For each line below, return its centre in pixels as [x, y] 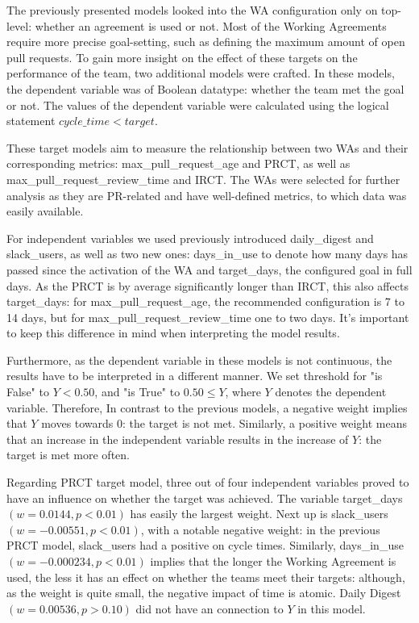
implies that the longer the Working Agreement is [273, 561]
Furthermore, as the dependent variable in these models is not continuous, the [199, 360]
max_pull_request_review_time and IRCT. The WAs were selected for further [203, 179]
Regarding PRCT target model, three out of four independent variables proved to [208, 482]
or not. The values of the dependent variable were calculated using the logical [198, 105]
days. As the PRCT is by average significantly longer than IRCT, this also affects [207, 285]
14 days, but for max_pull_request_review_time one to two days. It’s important [208, 317]
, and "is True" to [137, 392]
